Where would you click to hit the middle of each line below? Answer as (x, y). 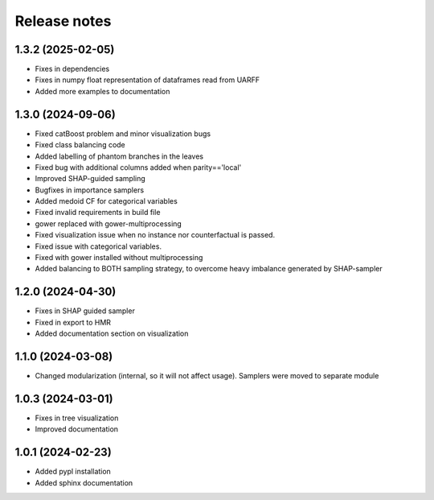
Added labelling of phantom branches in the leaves (119, 156)
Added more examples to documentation (102, 91)
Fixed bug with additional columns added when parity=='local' (138, 167)
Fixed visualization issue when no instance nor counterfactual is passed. (155, 235)
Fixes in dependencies (72, 69)
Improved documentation (77, 429)
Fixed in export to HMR (73, 322)
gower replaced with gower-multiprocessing (108, 223)
